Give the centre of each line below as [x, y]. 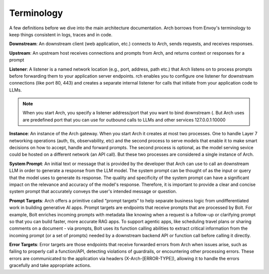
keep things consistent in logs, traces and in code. [61, 34]
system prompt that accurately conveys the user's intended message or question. [93, 191]
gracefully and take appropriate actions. [50, 266]
